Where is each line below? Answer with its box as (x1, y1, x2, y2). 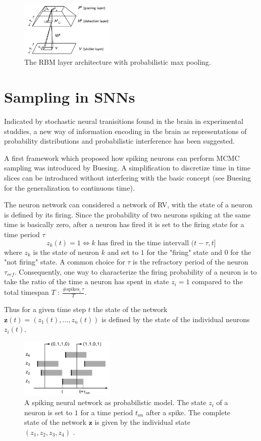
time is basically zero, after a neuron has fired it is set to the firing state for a (4, 219, 244, 230)
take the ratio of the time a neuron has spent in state (4, 276, 169, 287)
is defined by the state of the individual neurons (101, 314, 250, 324)
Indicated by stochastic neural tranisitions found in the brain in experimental (4, 116, 243, 126)
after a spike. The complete (146, 407, 231, 417)
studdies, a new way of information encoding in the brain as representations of (4, 125, 247, 136)
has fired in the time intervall (97, 239, 189, 247)
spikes (67, 287, 80, 292)
